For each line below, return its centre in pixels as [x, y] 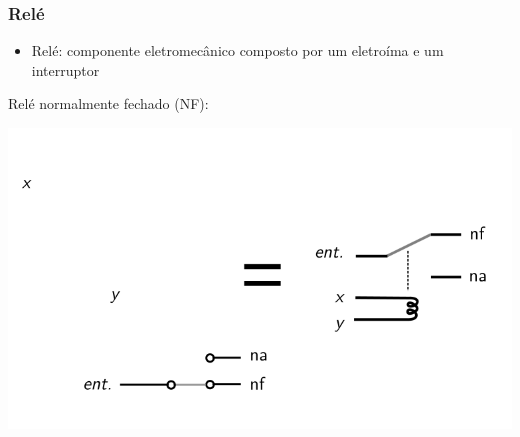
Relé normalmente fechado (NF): [108, 103]
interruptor [65, 69]
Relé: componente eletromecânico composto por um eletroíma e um [237, 50]
